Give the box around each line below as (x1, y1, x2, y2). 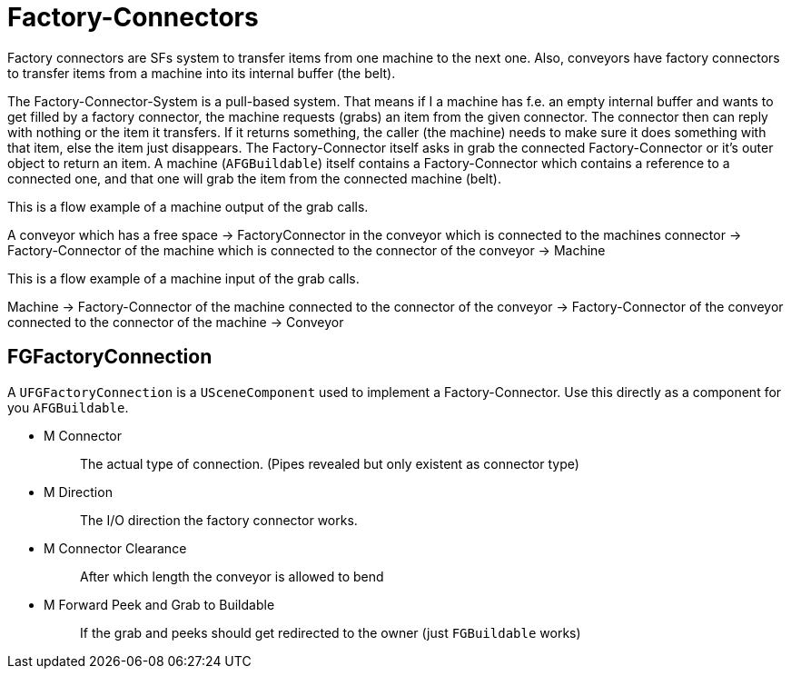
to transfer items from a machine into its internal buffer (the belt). (7, 65, 396, 81)
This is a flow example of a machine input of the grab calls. (7, 270, 360, 286)
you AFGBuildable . (7, 399, 129, 415)
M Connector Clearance (44, 540, 187, 556)
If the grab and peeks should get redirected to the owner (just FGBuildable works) (80, 624, 581, 641)
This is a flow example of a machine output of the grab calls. (7, 198, 369, 214)
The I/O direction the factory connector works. (80, 512, 358, 528)
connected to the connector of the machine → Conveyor (7, 313, 344, 330)
